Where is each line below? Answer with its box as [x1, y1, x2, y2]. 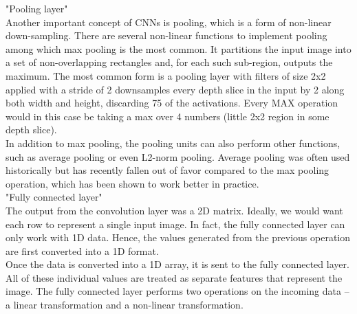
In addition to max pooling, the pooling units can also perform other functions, [6, 135, 340, 150]
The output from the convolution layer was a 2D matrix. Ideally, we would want [6, 203, 343, 217]
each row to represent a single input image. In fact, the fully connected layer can [6, 216, 345, 231]
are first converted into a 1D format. [6, 243, 159, 258]
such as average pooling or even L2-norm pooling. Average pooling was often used [6, 149, 350, 164]
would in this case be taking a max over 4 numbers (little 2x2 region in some [6, 109, 329, 123]
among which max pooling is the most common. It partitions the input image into [6, 41, 351, 56]
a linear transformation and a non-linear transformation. [6, 298, 244, 312]
